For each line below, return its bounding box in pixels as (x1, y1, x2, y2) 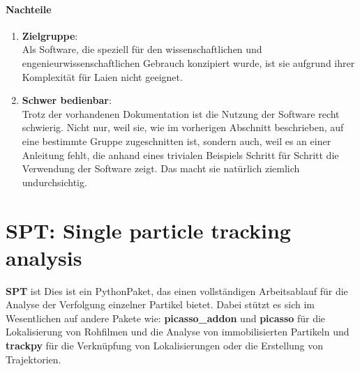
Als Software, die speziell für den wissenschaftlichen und (22, 42, 262, 56)
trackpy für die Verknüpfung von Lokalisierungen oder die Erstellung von (6, 338, 324, 353)
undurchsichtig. (22, 174, 87, 189)
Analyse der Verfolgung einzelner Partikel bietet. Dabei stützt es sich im (6, 297, 315, 312)
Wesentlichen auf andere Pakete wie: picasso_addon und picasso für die (6, 310, 326, 325)
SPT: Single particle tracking (6, 215, 291, 244)
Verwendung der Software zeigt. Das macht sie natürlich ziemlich (22, 161, 300, 176)
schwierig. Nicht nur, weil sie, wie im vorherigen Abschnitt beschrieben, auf (22, 120, 344, 135)
